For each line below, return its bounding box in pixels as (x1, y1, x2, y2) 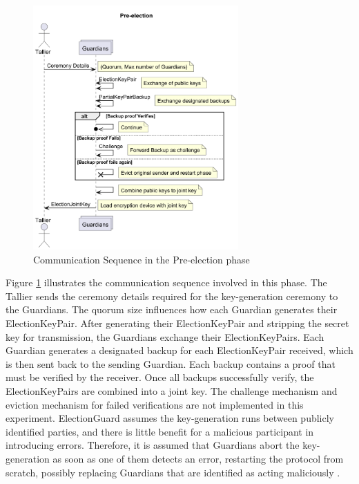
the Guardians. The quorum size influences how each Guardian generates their (6, 302, 338, 317)
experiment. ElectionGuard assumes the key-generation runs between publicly (6, 411, 334, 425)
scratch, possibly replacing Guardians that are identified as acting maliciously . (6, 465, 340, 479)
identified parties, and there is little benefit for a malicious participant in (6, 424, 314, 438)
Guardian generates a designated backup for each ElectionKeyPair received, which (6, 343, 353, 357)
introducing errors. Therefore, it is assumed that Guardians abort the (6, 438, 300, 452)
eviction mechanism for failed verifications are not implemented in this (6, 397, 304, 411)
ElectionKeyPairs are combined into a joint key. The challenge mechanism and (6, 383, 338, 398)
